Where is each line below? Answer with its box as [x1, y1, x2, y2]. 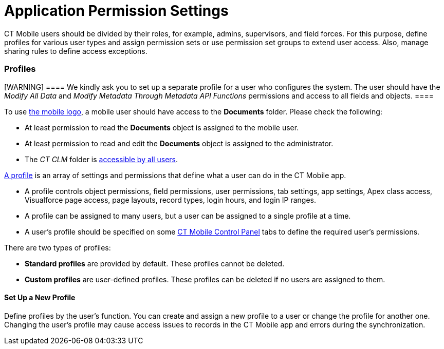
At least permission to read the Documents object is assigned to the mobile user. [25, 123, 299, 132]
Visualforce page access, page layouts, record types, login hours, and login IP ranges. [25, 195, 317, 204]
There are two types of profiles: [4, 243, 111, 252]
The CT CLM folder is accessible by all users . [25, 154, 178, 164]
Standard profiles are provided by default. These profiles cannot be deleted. [25, 259, 285, 268]
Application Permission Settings [4, 2, 229, 20]
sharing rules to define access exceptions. [4, 46, 147, 55]
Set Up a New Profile [4, 293, 76, 302]
